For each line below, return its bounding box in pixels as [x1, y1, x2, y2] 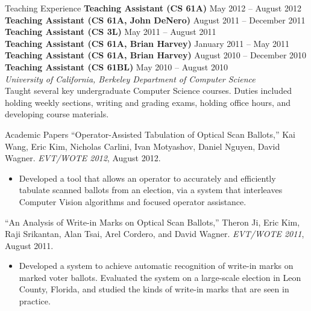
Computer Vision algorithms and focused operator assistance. [19, 195, 247, 208]
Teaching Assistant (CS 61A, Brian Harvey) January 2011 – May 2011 [5, 37, 290, 49]
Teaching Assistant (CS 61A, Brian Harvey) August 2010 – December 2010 [5, 49, 307, 61]
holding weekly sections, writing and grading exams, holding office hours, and [5, 96, 291, 108]
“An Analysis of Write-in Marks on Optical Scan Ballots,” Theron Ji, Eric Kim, [5, 215, 300, 228]
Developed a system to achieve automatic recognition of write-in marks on [19, 259, 294, 272]
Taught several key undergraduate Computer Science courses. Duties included [5, 84, 292, 97]
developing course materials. [5, 108, 109, 120]
